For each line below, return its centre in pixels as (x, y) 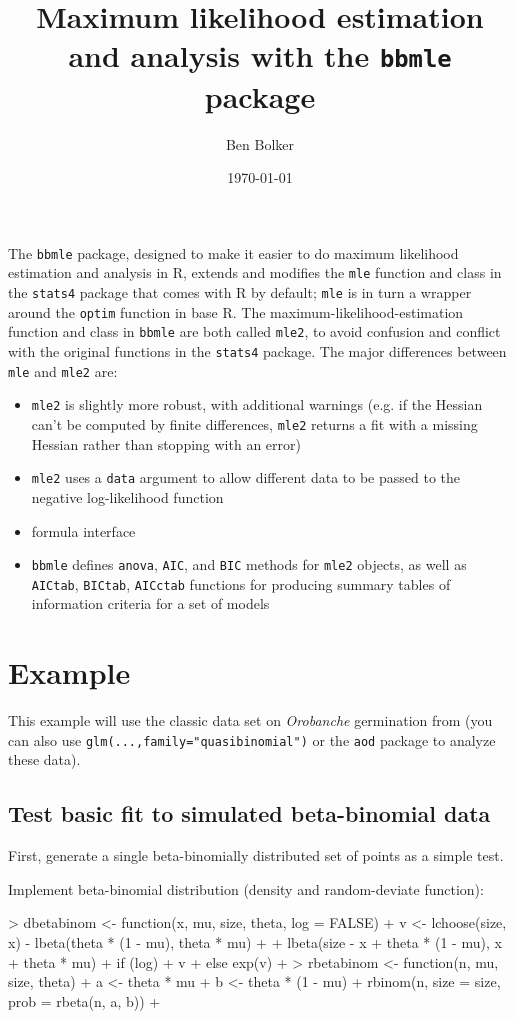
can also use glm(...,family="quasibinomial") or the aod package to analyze (252, 739)
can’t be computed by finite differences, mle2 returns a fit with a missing (254, 424)
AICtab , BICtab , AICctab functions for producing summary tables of (241, 583)
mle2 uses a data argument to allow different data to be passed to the (246, 477)
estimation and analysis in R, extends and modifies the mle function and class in (255, 272)
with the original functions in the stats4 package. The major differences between (257, 351)
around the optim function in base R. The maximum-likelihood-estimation (236, 311)
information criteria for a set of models (150, 603)
